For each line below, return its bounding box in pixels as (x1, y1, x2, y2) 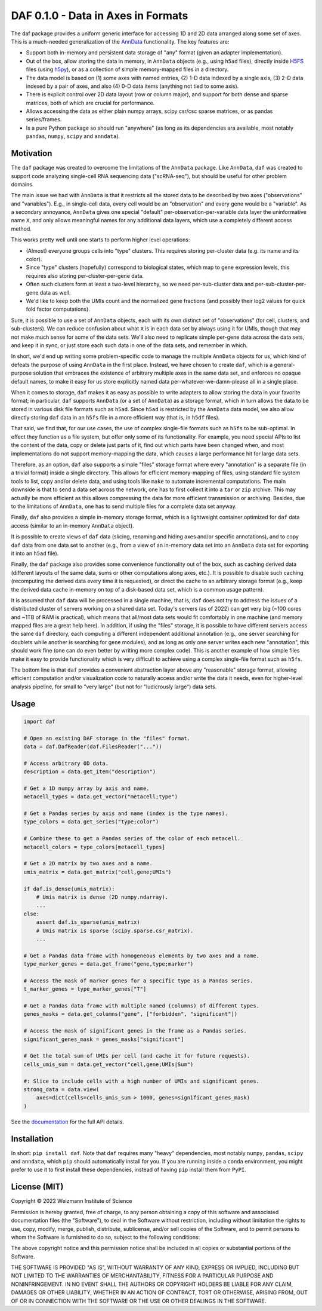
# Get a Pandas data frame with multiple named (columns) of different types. (23, 1003, 259, 1009)
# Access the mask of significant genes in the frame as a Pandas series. (23, 1028, 247, 1034)
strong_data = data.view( (23, 1086, 100, 1093)
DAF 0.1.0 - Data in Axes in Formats (11, 9, 188, 22)
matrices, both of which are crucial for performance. (26, 99, 155, 106)
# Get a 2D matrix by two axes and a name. (23, 860, 153, 867)
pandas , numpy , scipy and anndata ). (26, 133, 120, 140)
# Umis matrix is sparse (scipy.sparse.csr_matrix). (36, 927, 194, 934)
